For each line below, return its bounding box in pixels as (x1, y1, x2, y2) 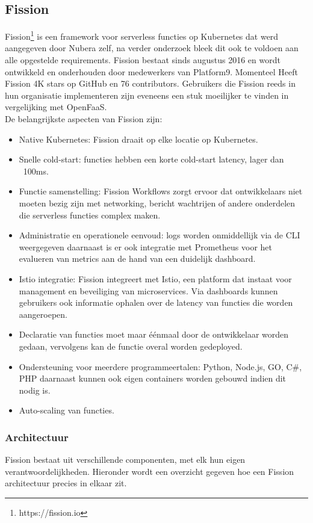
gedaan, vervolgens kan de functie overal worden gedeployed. (19, 339, 243, 352)
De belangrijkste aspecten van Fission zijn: (5, 113, 163, 125)
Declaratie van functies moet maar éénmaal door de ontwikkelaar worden (19, 328, 289, 341)
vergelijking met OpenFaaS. (5, 101, 107, 113)
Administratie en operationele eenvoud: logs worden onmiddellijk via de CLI (19, 229, 300, 241)
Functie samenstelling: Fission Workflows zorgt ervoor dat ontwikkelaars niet (19, 185, 303, 197)
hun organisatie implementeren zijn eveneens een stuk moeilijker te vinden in (5, 88, 289, 101)
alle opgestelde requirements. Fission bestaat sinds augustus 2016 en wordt (5, 54, 280, 66)
